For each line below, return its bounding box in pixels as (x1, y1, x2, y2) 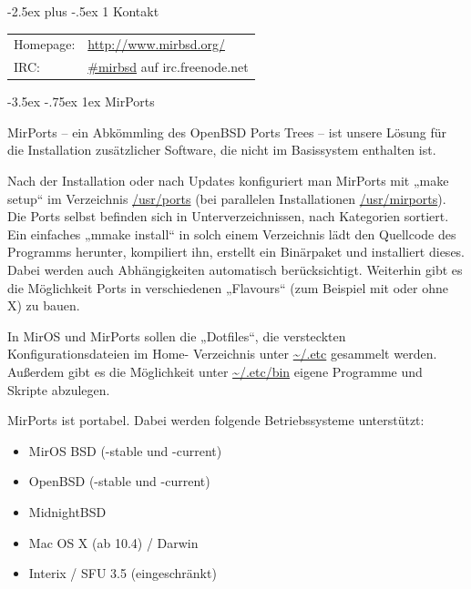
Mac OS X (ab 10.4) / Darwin (28, 533, 199, 552)
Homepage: (14, 35, 76, 54)
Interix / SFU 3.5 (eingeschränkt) (28, 564, 217, 583)
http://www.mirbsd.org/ (87, 35, 225, 54)
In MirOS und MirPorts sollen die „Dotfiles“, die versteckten (7, 326, 346, 345)
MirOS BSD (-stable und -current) (28, 441, 222, 460)
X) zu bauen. (7, 296, 80, 315)
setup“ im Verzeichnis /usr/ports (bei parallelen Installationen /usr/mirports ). (7, 188, 446, 208)
